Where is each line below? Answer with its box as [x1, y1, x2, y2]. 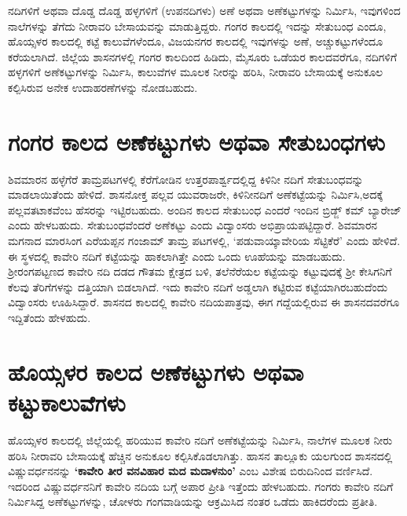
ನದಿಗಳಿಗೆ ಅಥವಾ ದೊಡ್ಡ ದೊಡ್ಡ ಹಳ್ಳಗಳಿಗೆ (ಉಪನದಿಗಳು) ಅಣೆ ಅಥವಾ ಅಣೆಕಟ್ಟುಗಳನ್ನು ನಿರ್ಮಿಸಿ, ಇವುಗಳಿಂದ [8, 2, 401, 18]
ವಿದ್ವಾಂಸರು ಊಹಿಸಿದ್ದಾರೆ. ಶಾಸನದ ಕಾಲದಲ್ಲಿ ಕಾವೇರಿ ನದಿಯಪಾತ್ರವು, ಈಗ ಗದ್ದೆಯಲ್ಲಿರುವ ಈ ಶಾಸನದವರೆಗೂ [8, 294, 400, 310]
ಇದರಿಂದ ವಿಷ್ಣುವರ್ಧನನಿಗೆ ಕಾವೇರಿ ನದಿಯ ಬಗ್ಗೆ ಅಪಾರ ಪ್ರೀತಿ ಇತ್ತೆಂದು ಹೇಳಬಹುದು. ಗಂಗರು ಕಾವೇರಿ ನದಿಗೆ [8, 478, 394, 494]
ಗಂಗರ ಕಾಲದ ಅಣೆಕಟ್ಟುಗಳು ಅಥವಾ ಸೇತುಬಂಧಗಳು [8, 125, 385, 157]
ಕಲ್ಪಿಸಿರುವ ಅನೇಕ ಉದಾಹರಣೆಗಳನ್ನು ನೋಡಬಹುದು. [8, 79, 198, 95]
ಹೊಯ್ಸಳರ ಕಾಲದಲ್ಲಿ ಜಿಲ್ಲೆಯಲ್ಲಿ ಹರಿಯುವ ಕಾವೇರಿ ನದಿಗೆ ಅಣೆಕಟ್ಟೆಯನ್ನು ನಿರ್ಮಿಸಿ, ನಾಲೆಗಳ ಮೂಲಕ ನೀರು [8, 431, 393, 448]
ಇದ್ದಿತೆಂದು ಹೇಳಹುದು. [8, 309, 91, 326]
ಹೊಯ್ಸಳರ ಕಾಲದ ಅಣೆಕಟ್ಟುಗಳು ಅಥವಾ [8, 355, 304, 387]
